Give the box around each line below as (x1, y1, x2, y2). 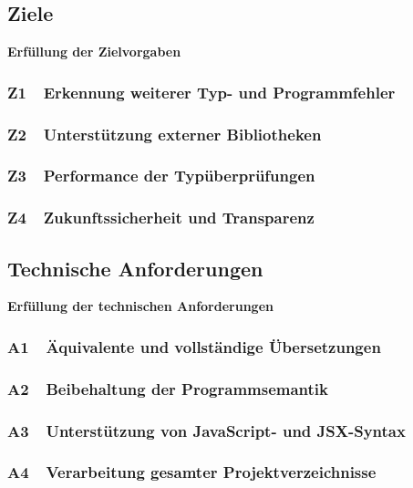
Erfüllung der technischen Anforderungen (7, 296, 274, 316)
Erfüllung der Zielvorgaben (7, 42, 181, 61)
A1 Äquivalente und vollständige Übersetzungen (7, 335, 381, 358)
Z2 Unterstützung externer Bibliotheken (7, 122, 322, 145)
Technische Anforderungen (7, 254, 263, 282)
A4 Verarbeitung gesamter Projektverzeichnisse (7, 461, 377, 483)
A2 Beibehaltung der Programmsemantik (7, 377, 328, 400)
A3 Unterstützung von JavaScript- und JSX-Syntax (7, 419, 406, 441)
